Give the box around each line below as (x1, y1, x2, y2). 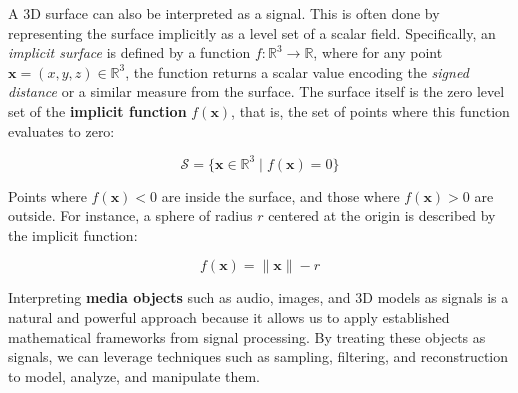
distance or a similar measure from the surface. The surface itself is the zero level (8, 81, 505, 102)
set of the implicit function (8, 100, 187, 121)
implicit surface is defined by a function (8, 42, 251, 63)
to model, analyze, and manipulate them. (8, 365, 261, 386)
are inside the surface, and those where (161, 185, 400, 206)
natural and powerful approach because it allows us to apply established (8, 307, 450, 328)
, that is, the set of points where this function (231, 100, 510, 121)
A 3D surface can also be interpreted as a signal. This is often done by (8, 3, 440, 23)
